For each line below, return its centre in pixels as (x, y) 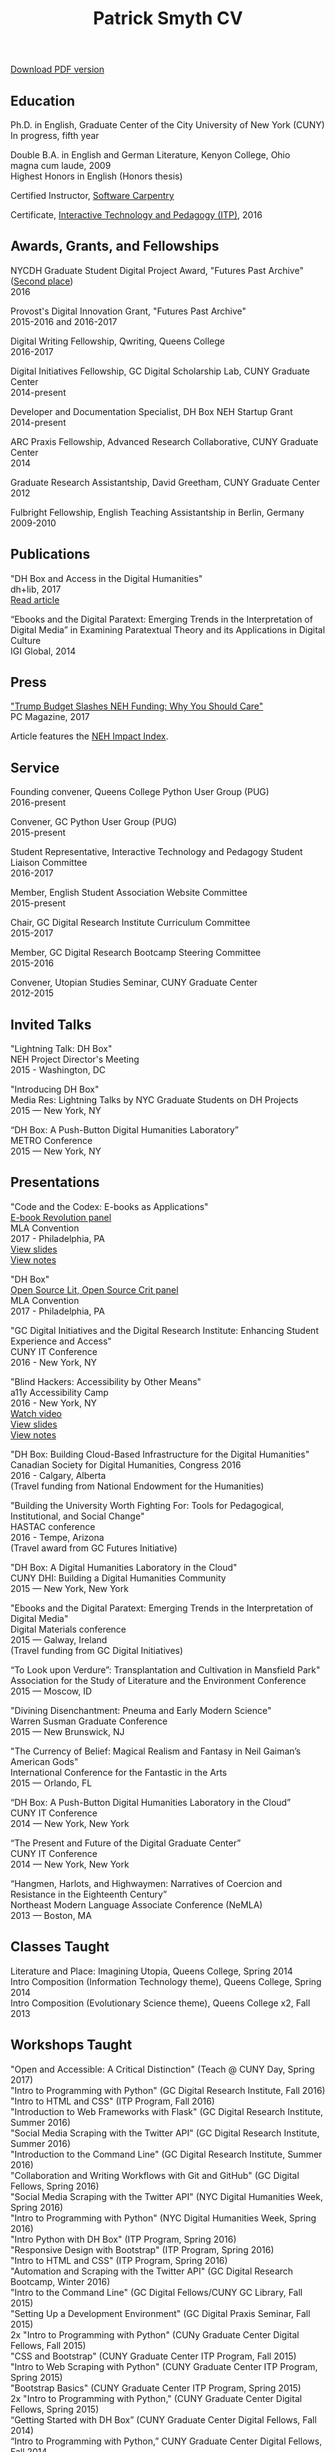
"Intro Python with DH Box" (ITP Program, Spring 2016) (123, 2239)
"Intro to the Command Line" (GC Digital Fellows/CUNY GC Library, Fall (156, 2292)
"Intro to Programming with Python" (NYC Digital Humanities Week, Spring (163, 2218)
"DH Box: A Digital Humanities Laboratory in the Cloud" (124, 1567)
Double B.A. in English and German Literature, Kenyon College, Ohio (150, 155)
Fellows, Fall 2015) (48, 2345)
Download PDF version (57, 69)
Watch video (36, 1413)
